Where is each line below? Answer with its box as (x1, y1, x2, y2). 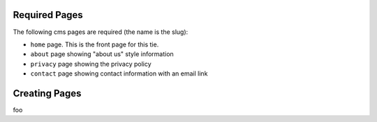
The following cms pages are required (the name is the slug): (13, 28, 188, 36)
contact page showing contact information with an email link (30, 69, 208, 78)
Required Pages (13, 9, 83, 21)
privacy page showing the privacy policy (30, 60, 151, 68)
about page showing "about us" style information (30, 50, 174, 58)
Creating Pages (13, 87, 82, 99)
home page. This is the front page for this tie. (30, 40, 159, 49)
